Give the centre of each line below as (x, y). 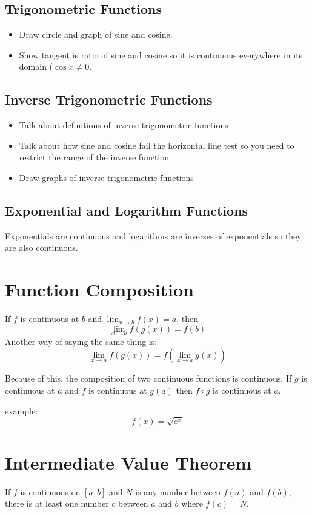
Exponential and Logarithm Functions (127, 210)
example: (22, 410)
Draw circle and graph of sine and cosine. (96, 34)
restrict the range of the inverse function (94, 157)
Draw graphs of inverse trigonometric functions (106, 177)
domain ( (36, 67)
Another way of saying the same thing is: (81, 341)
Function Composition (100, 290)
